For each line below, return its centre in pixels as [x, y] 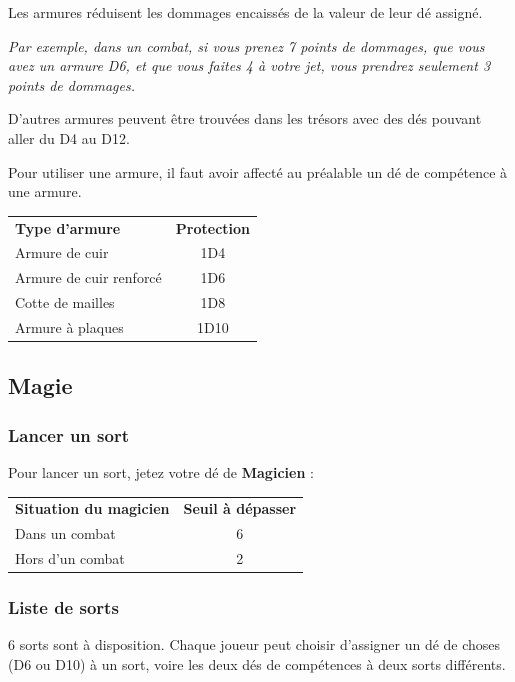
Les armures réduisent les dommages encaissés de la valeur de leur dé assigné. [245, 12]
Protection [213, 227]
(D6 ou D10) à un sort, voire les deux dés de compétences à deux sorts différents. [257, 663]
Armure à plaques [69, 326]
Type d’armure [68, 227]
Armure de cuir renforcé [88, 277]
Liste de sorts [63, 607]
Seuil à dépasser [240, 508]
